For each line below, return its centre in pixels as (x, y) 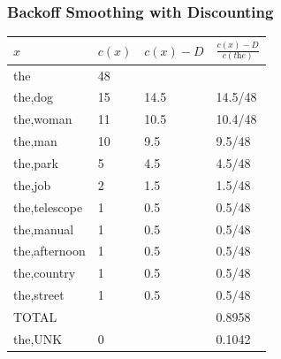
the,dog (34, 97)
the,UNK (38, 338)
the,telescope (48, 206)
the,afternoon (49, 251)
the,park (36, 162)
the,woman (43, 119)
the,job (32, 184)
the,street (39, 295)
